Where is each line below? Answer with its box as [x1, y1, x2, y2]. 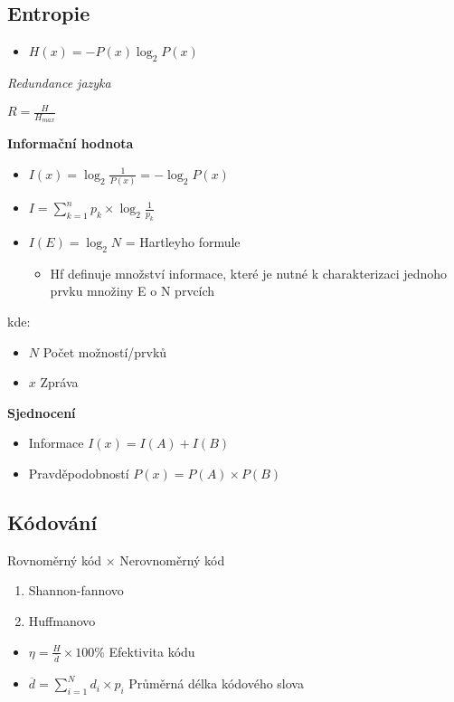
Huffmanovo [28, 611, 96, 630]
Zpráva [40, 373, 79, 392]
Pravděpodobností [28, 463, 129, 482]
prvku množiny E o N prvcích [50, 281, 215, 300]
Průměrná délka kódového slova [128, 674, 304, 693]
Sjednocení [7, 403, 76, 422]
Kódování [7, 508, 98, 536]
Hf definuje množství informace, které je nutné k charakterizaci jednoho [50, 263, 448, 282]
